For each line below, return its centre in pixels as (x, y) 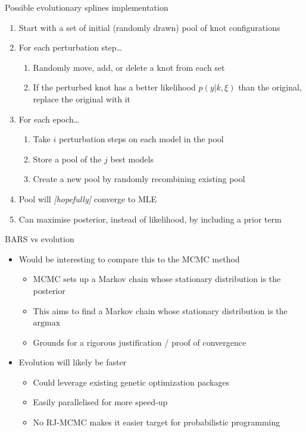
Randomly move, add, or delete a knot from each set (129, 67)
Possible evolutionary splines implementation (87, 7)
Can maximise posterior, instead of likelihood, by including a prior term (150, 219)
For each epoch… (49, 119)
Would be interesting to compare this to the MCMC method (129, 259)
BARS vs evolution (40, 239)
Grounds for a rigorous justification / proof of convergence (140, 342)
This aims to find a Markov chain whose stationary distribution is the (160, 310)
